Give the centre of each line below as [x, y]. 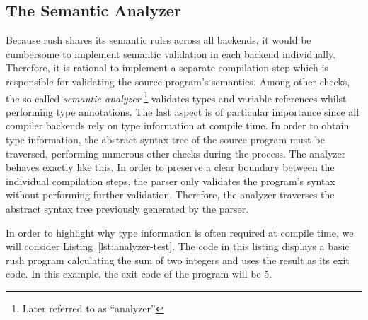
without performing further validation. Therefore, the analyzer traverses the [170, 195]
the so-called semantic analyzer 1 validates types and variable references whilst [176, 97]
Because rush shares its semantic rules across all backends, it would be [159, 40]
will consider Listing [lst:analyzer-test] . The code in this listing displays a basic [178, 246]
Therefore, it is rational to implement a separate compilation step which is [167, 67]
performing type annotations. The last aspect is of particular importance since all [183, 111]
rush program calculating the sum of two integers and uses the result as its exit [178, 260]
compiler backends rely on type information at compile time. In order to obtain [178, 125]
